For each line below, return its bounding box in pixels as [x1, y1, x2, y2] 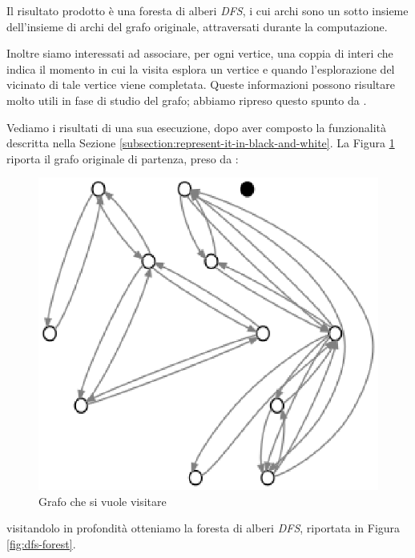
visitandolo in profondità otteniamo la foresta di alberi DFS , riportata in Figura [6, 520, 401, 536]
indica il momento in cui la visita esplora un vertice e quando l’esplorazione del [6, 60, 395, 77]
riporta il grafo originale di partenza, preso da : [6, 150, 239, 167]
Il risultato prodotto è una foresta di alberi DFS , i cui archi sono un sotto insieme [6, 2, 409, 18]
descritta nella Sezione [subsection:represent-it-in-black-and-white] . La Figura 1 [6, 134, 395, 151]
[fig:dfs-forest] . [6, 535, 76, 552]
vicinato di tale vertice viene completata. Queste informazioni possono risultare [6, 76, 396, 93]
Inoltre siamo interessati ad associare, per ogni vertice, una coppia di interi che [6, 45, 393, 62]
